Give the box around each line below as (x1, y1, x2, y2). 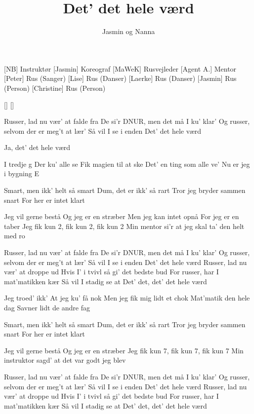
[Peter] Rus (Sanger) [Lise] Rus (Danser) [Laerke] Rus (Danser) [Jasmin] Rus (4, 73, 237, 83)
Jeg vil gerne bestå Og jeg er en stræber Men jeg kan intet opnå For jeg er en (4, 211, 239, 222)
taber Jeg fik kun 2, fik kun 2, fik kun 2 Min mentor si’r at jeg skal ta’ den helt (4, 221, 245, 231)
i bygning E (4, 168, 39, 179)
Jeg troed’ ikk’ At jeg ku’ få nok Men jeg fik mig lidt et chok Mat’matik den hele (4, 293, 250, 303)
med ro (4, 230, 25, 241)
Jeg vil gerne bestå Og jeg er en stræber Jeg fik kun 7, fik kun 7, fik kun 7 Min (4, 345, 244, 355)
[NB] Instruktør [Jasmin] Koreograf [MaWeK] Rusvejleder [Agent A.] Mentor (4, 63, 237, 74)
